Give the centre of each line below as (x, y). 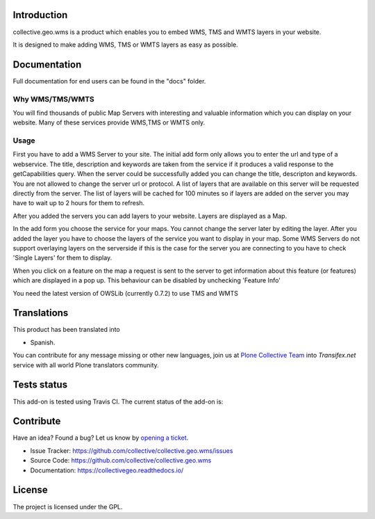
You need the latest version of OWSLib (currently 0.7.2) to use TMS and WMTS (126, 293)
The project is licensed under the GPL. (68, 506)
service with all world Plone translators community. (86, 365)
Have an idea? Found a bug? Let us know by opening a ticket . (101, 438)
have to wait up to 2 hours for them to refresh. (79, 203)
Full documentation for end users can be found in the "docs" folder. (109, 81)
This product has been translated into (67, 330)
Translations (41, 313)
